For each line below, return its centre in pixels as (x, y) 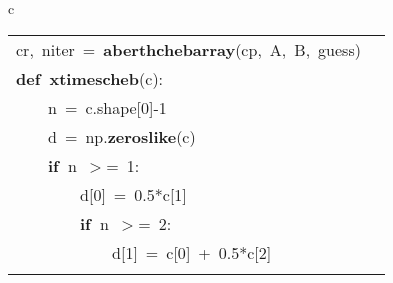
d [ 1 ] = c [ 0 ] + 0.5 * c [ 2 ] (192, 252)
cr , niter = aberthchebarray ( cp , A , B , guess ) (188, 49)
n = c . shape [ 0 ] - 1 (107, 107)
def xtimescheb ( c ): (90, 78)
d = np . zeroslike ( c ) (122, 136)
